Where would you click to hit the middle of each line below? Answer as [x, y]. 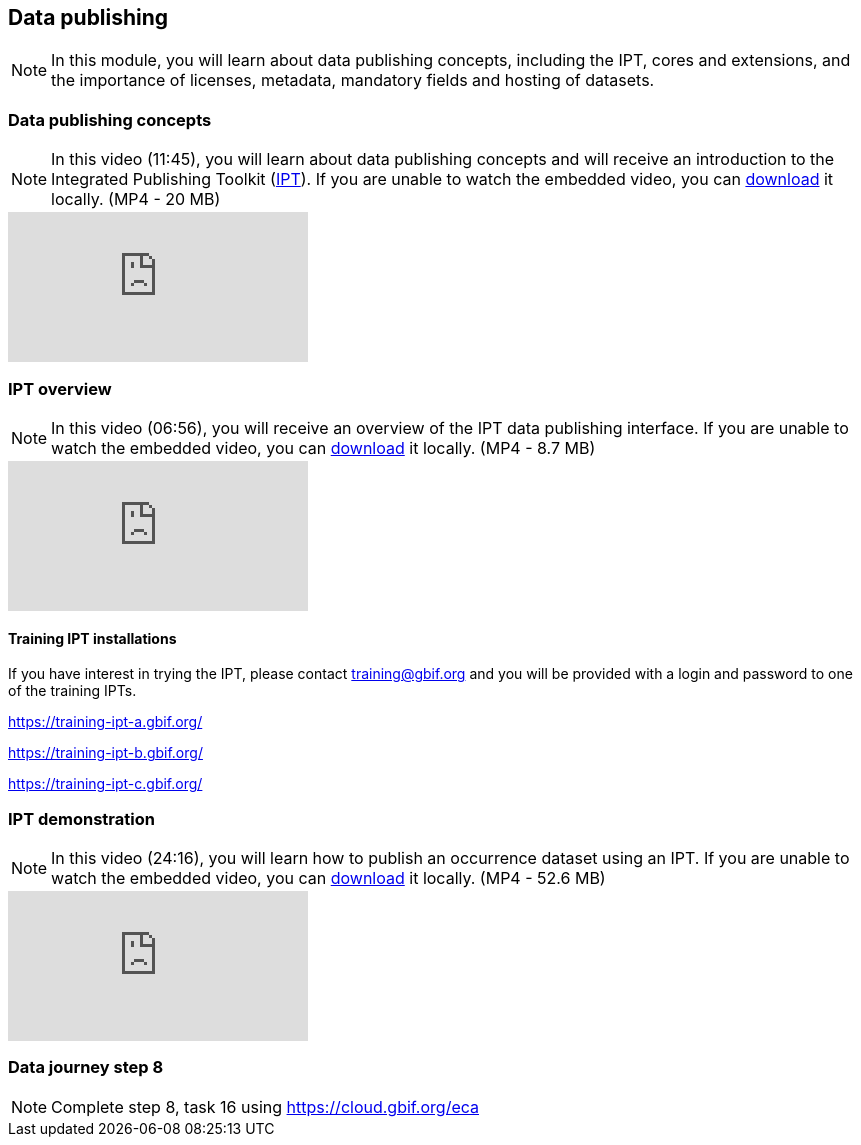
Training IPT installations [92, 638]
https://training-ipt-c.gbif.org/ [105, 784]
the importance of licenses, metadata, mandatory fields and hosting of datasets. [353, 80]
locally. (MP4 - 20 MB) [136, 199]
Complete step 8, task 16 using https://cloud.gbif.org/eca [265, 1106]
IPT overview [60, 388]
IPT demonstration [81, 818]
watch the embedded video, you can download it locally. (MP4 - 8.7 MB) [323, 447]
